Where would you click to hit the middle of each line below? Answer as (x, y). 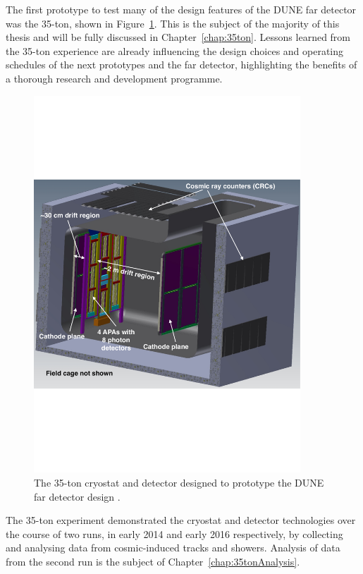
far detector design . (77, 496)
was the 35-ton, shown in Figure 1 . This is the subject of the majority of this (173, 23)
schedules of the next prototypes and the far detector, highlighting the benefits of (181, 65)
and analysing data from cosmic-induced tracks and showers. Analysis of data (173, 548)
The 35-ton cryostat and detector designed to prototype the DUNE (179, 482)
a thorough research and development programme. (114, 78)
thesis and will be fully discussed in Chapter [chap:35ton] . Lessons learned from (178, 37)
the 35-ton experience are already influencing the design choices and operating (175, 50)
